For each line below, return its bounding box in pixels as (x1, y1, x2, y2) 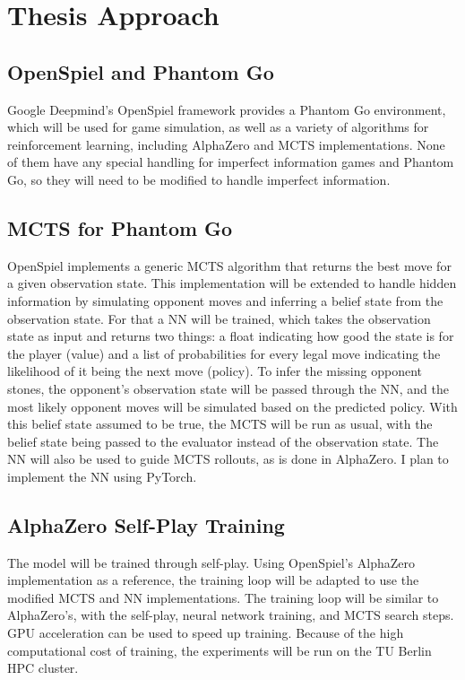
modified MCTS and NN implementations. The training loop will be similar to (7, 588, 439, 606)
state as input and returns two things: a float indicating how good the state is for (7, 327, 454, 345)
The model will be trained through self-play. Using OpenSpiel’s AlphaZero (7, 553, 416, 571)
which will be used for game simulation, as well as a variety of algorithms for (7, 118, 429, 136)
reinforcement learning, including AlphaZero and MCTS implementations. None (7, 135, 445, 153)
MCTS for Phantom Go (7, 214, 233, 241)
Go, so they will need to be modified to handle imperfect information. (7, 170, 391, 188)
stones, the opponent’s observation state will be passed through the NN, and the (7, 379, 449, 397)
